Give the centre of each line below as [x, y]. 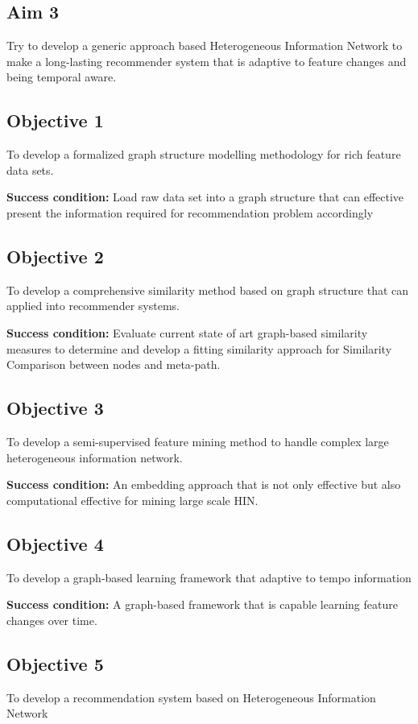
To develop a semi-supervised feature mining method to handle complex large [198, 441]
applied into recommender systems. [93, 306]
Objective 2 [55, 256]
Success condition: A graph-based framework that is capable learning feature [202, 604]
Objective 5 [55, 663]
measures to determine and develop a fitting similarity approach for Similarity [199, 348]
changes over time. [52, 620]
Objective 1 [55, 120]
